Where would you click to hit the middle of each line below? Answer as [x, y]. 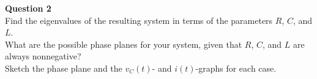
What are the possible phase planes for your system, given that [124, 44]
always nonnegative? [43, 56]
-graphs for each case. [236, 68]
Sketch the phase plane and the [64, 68]
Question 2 [28, 8]
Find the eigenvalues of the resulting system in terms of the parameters [139, 20]
